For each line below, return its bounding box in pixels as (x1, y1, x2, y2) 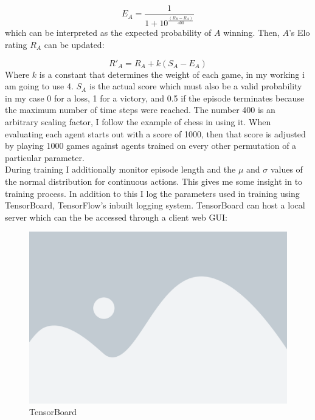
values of (270, 163, 303, 176)
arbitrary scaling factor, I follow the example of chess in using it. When (5, 115, 271, 128)
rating (5, 38, 27, 51)
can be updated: (44, 38, 105, 51)
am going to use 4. (5, 80, 74, 92)
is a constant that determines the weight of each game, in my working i (39, 67, 305, 80)
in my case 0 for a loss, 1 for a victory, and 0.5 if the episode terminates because (5, 91, 305, 104)
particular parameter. (5, 151, 85, 164)
